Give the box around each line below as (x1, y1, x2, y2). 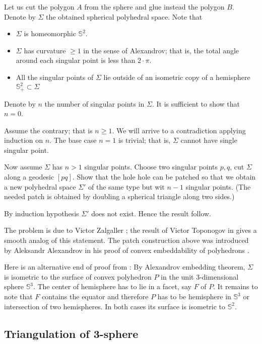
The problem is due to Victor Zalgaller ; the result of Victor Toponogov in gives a (4, 225, 257, 235)
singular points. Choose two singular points (84, 161, 218, 172)
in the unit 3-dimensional (161, 271, 239, 282)
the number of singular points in (44, 98, 145, 109)
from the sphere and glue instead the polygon (84, 2, 225, 12)
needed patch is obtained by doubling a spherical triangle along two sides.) (4, 191, 235, 202)
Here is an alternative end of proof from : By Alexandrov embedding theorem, (4, 262, 245, 272)
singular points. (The (185, 181, 251, 192)
